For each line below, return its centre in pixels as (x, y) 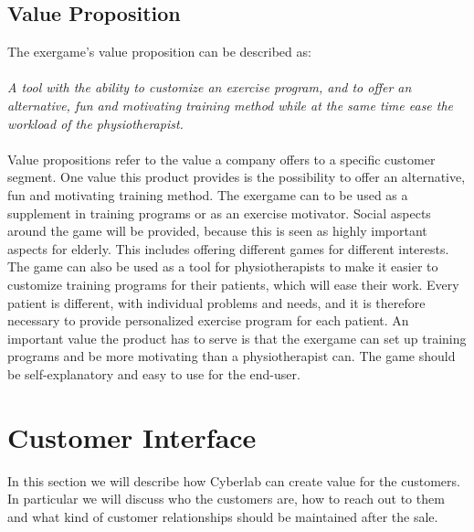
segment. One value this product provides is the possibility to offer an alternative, (237, 177)
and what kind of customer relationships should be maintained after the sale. (223, 516)
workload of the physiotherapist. (95, 123)
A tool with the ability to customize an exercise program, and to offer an (210, 87)
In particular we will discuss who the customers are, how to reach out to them (226, 499)
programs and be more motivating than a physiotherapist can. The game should (232, 356)
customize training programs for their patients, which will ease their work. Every (233, 284)
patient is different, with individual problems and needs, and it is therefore (216, 302)
